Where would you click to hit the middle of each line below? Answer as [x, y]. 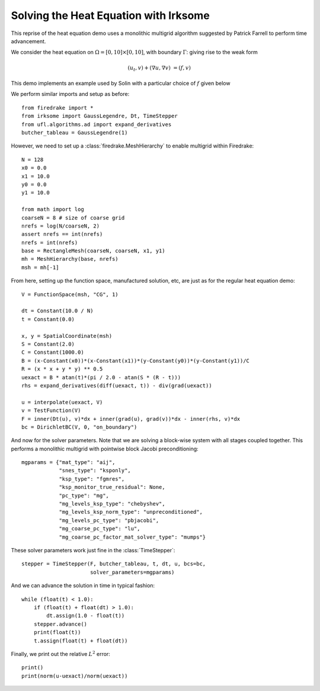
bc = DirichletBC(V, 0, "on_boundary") [79, 427]
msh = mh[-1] [40, 267]
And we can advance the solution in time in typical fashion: [83, 586]
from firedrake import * [57, 108]
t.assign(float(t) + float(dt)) [81, 641]
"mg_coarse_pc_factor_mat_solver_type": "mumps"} [132, 537]
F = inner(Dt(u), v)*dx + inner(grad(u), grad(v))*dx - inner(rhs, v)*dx [131, 419]
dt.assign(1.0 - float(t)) [86, 616]
